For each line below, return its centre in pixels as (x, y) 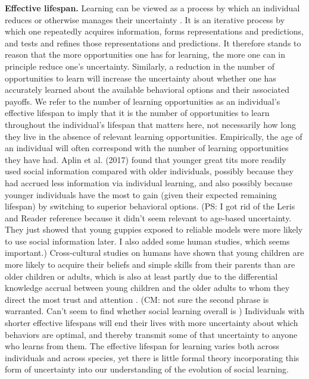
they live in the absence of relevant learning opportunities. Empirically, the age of (154, 136)
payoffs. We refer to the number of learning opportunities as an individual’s (143, 101)
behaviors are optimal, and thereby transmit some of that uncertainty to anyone (151, 334)
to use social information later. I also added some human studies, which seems (147, 241)
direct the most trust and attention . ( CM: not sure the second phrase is (137, 299)
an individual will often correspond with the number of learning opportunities (147, 148)
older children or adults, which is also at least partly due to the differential (141, 276)
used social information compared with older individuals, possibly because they (149, 171)
